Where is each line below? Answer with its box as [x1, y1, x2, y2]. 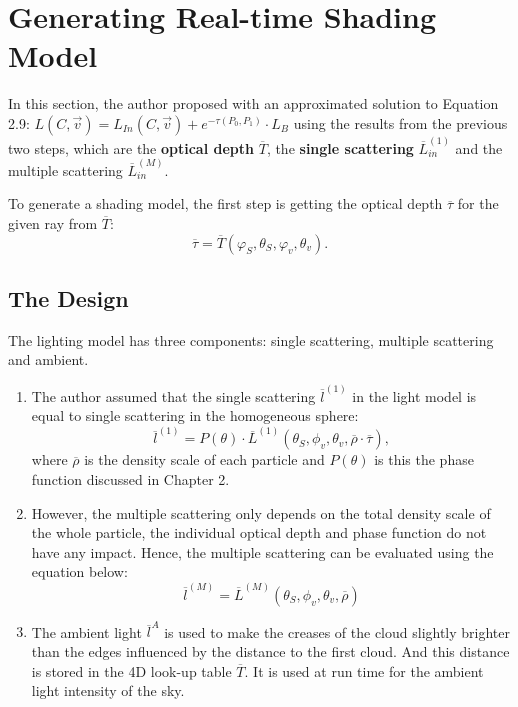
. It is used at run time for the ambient [244, 660, 484, 681]
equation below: [31, 561, 128, 582]
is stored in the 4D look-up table [31, 660, 232, 681]
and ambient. [8, 349, 89, 370]
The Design [8, 282, 129, 313]
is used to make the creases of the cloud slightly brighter [164, 621, 511, 642]
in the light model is [352, 385, 477, 406]
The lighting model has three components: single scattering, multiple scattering [8, 329, 494, 350]
